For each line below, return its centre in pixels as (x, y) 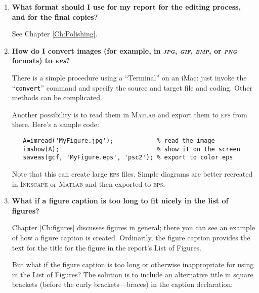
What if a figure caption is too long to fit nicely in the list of (120, 201)
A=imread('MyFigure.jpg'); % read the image (119, 141)
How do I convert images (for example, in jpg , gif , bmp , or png (124, 50)
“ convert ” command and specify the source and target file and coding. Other (132, 87)
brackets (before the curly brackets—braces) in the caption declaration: (122, 284)
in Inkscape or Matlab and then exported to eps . (89, 183)
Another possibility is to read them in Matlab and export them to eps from (129, 114)
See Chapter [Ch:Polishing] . (55, 34)
